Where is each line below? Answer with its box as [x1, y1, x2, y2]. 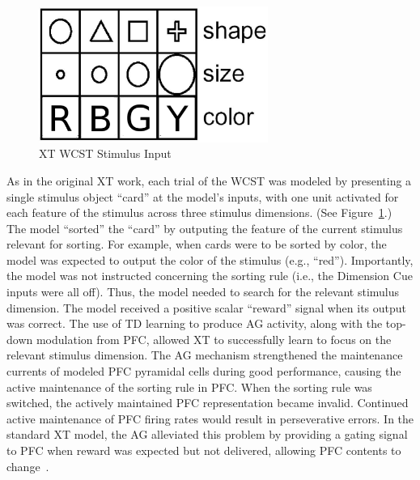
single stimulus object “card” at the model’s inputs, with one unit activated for [6, 188, 399, 205]
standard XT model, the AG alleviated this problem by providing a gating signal [6, 426, 408, 443]
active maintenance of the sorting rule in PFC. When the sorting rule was [6, 378, 372, 395]
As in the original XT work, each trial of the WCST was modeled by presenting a [6, 172, 412, 189]
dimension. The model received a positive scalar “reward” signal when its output [6, 299, 407, 316]
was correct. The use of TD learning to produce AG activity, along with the [6, 315, 383, 332]
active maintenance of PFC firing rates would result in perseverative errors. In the [6, 410, 414, 427]
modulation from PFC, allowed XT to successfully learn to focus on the [36, 330, 392, 347]
